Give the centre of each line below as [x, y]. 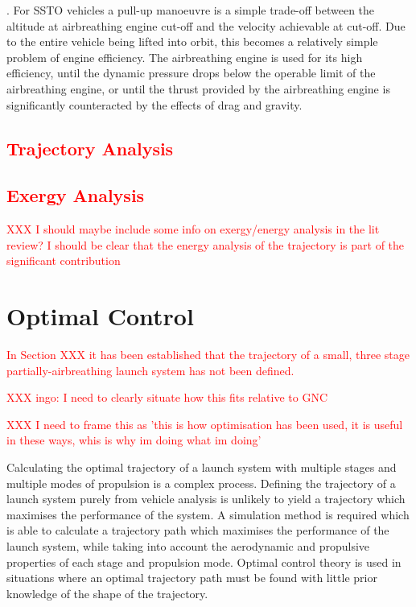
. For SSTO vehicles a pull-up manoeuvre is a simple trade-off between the [191, 10]
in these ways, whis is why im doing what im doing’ [134, 440]
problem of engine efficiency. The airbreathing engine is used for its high [185, 57]
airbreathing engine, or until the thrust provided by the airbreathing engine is [198, 88]
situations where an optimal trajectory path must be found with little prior [192, 578]
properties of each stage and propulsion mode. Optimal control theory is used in [204, 562]
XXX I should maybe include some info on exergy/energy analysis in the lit [193, 229]
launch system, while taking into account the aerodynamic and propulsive [188, 545]
